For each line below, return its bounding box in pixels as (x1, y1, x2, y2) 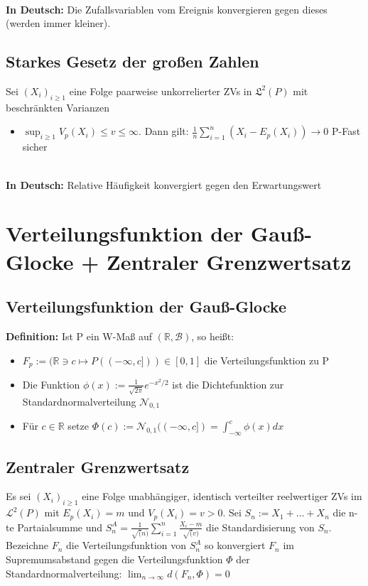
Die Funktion (22, 376, 80, 391)
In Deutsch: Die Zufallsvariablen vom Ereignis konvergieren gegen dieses (6, 1, 328, 16)
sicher (22, 139, 48, 154)
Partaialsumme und (17, 519, 103, 534)
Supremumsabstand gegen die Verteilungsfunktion (6, 552, 223, 567)
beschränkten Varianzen (6, 99, 110, 114)
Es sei (6, 489, 31, 504)
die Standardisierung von (206, 519, 315, 534)
